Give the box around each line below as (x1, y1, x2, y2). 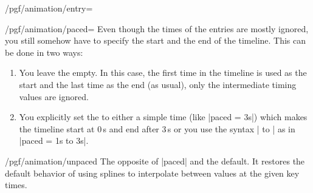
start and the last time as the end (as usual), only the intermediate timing (19, 78, 297, 90)
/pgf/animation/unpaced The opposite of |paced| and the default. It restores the (5, 154, 305, 167)
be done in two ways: (5, 46, 83, 58)
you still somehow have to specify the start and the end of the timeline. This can (5, 34, 306, 47)
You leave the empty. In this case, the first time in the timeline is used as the (19, 66, 307, 79)
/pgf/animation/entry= (5, 2, 93, 14)
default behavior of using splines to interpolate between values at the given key (5, 166, 300, 179)
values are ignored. (19, 90, 89, 103)
